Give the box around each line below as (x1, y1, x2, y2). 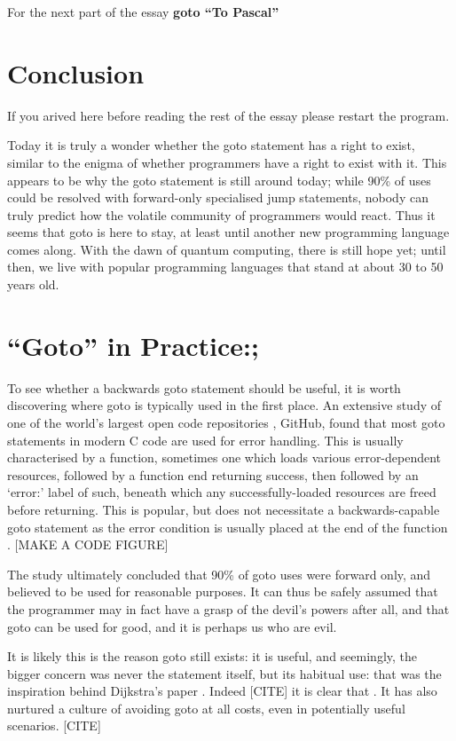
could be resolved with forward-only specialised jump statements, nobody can (7, 188, 428, 207)
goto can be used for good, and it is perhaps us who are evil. (7, 617, 337, 635)
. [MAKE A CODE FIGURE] (7, 535, 169, 554)
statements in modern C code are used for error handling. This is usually (7, 430, 404, 449)
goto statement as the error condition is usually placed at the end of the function (7, 517, 448, 536)
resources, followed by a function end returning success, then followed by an (7, 465, 419, 484)
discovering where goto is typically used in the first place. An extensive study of (7, 396, 442, 414)
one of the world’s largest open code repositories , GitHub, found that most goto (7, 413, 445, 431)
